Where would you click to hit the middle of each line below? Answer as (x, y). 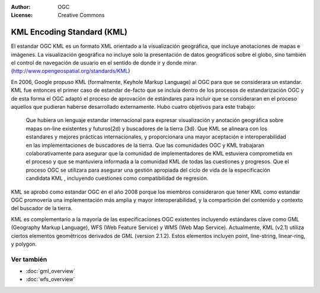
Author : (21, 7)
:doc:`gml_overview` (50, 271)
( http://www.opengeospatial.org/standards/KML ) (71, 71)
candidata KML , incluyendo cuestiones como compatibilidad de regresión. (117, 178)
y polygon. (24, 244)
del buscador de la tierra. (42, 208)
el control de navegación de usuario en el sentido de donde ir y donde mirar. (104, 63)
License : (22, 15)
